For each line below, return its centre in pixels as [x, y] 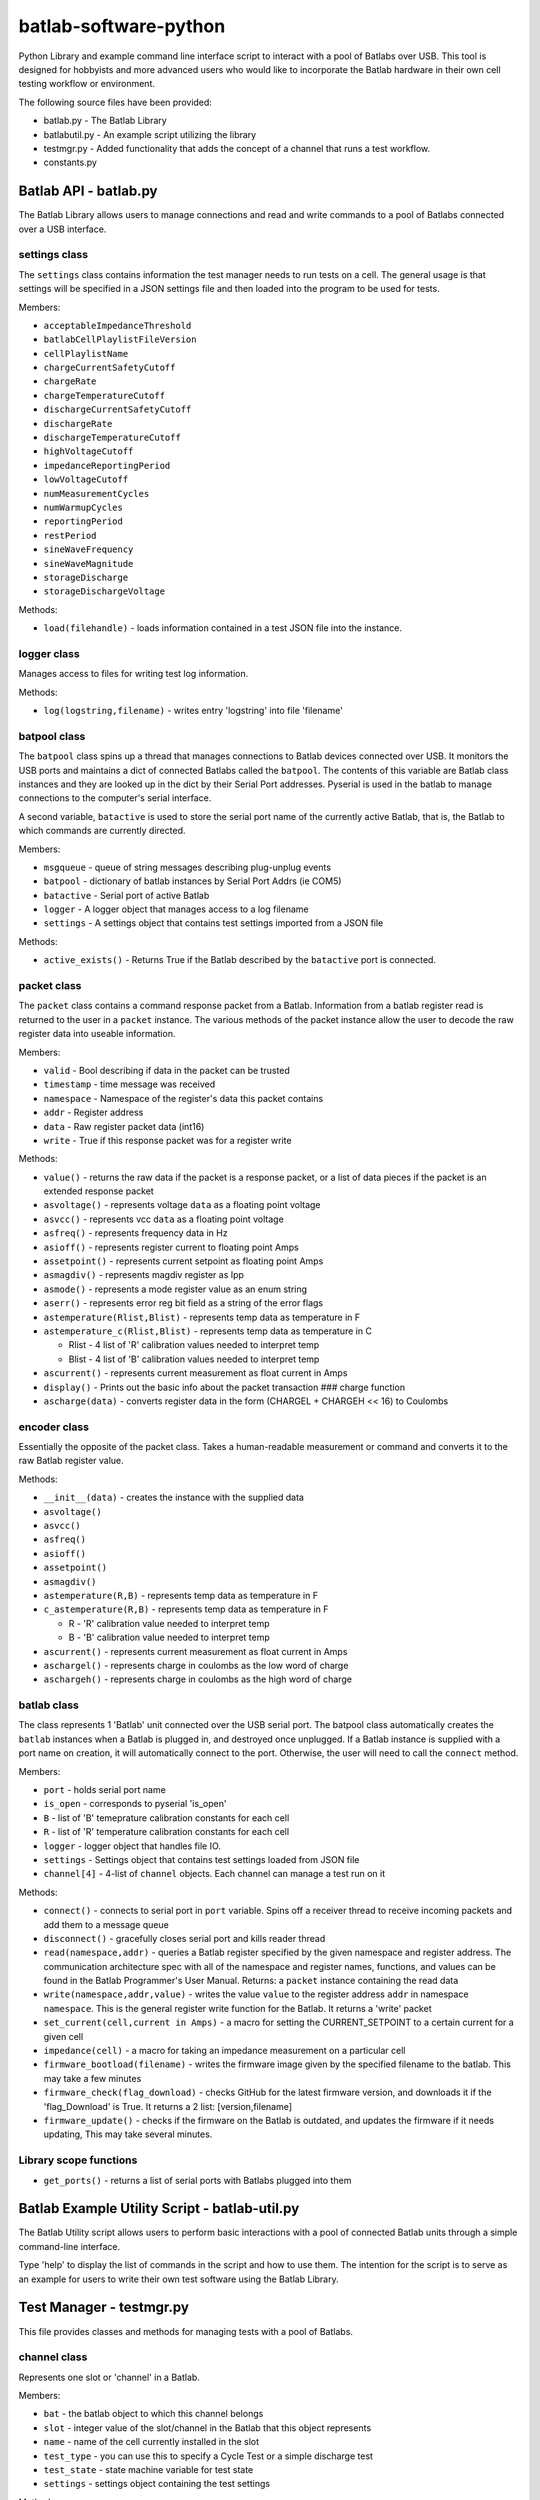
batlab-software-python [122, 26]
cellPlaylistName [86, 353]
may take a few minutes [92, 2078]
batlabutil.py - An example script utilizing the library [150, 134]
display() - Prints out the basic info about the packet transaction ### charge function [224, 1387]
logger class [49, 653]
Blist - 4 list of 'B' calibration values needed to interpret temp [194, 1359]
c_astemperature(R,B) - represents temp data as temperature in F [186, 1609]
